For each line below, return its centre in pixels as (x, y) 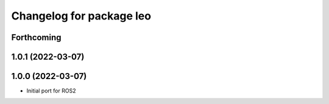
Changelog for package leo (81, 16)
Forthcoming (36, 37)
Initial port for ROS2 (51, 91)
